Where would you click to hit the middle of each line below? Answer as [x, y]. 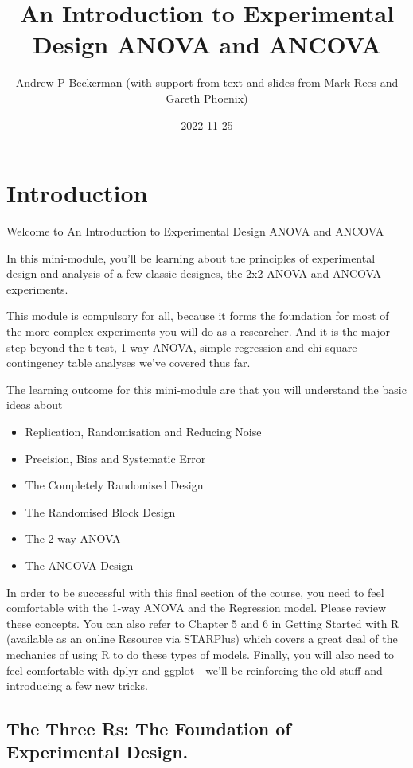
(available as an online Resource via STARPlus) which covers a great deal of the [202, 639]
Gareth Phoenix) [207, 97]
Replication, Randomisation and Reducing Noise [143, 431]
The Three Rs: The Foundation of [149, 729]
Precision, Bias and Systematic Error [115, 458]
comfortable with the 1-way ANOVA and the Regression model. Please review [197, 608]
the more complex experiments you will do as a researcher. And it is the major [198, 331]
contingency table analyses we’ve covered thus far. [129, 363]
